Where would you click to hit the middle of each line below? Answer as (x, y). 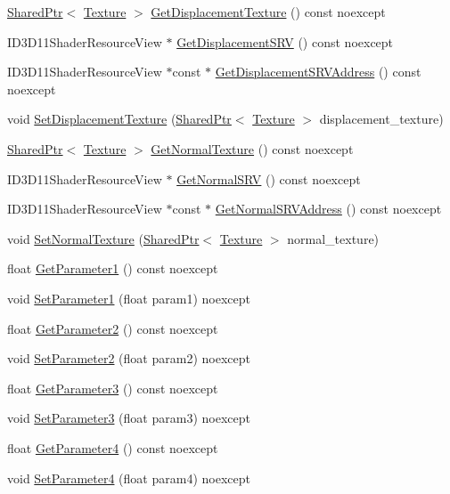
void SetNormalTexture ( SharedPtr (103, 238)
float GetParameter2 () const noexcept (113, 328)
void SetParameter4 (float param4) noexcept (129, 478)
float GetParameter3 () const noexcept (113, 388)
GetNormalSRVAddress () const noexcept (328, 209)
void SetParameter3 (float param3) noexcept (129, 418)
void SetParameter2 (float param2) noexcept (129, 358)
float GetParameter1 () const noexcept (113, 268)
